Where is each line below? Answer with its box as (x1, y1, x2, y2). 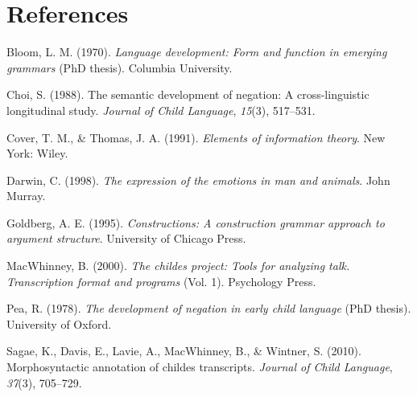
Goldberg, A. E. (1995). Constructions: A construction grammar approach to (6, 214, 385, 231)
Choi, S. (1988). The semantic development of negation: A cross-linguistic (6, 86, 370, 103)
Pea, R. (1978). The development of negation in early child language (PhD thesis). (6, 300, 411, 317)
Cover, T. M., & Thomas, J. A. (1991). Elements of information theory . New (6, 129, 386, 145)
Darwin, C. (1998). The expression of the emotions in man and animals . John (6, 171, 390, 188)
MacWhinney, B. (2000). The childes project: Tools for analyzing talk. (6, 257, 350, 274)
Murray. (6, 187, 46, 204)
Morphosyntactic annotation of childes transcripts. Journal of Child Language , (6, 358, 393, 375)
